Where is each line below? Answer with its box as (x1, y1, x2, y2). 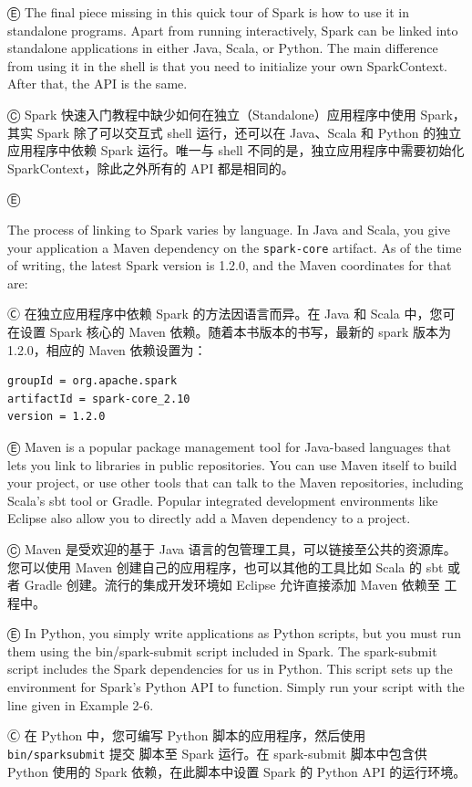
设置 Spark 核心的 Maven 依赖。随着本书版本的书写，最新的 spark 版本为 (19, 321, 452, 341)
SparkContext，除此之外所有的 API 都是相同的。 (7, 158, 294, 177)
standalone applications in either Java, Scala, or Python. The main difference (7, 38, 438, 58)
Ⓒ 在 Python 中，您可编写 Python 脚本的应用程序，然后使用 (7, 726, 366, 745)
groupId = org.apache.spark (7, 374, 178, 388)
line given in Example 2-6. (7, 695, 154, 714)
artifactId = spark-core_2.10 (7, 392, 190, 405)
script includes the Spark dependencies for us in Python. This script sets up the (7, 659, 453, 678)
